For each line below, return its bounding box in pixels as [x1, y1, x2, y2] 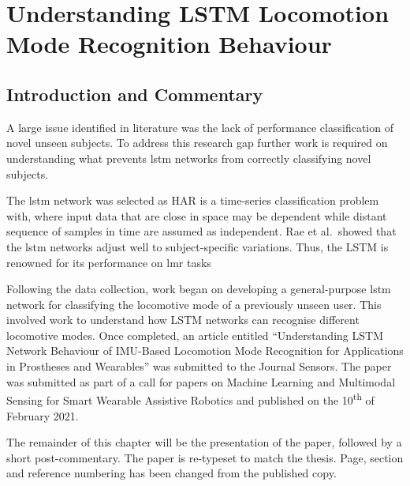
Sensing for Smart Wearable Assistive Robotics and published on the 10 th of [6, 390, 375, 408]
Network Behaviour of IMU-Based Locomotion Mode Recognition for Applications [6, 342, 404, 359]
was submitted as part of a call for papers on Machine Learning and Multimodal [6, 373, 396, 390]
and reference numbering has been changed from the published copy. [6, 465, 337, 481]
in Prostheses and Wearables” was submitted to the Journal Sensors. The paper [6, 358, 392, 375]
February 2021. [6, 407, 79, 424]
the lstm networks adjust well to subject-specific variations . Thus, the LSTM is [6, 238, 389, 254]
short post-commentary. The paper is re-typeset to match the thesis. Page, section [6, 449, 404, 465]
